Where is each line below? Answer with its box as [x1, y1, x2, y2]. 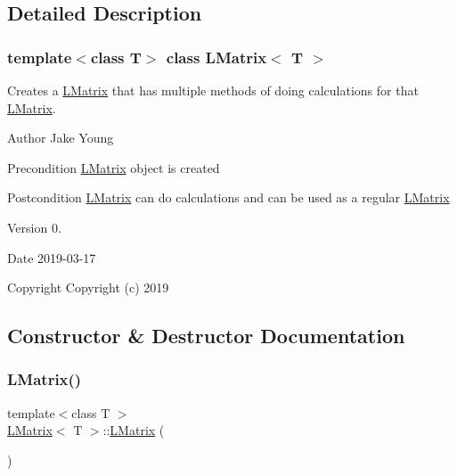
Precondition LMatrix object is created [7, 158, 220, 176]
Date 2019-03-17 [7, 248, 96, 267]
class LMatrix [166, 45, 267, 68]
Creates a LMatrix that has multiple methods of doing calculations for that [7, 81, 419, 99]
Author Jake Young [7, 128, 114, 147]
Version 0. [7, 217, 61, 236]
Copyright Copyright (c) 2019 [7, 278, 169, 297]
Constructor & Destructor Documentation [7, 322, 405, 349]
